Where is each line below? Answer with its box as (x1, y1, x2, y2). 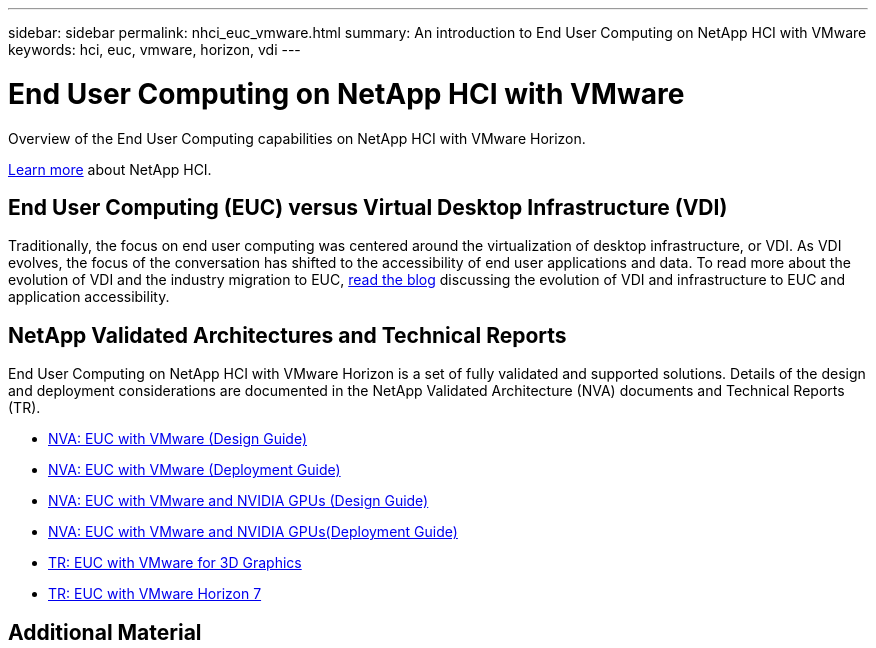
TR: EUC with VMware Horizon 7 (48, 585, 262, 603)
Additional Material (8, 619, 202, 645)
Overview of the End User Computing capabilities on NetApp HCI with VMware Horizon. (8, 129, 586, 147)
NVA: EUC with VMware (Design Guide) (48, 430, 308, 448)
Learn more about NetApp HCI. (8, 160, 212, 178)
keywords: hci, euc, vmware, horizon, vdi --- (8, 41, 301, 58)
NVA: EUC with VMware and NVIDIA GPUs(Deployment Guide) (48, 523, 458, 541)
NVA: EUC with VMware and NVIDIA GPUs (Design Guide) (48, 492, 429, 510)
